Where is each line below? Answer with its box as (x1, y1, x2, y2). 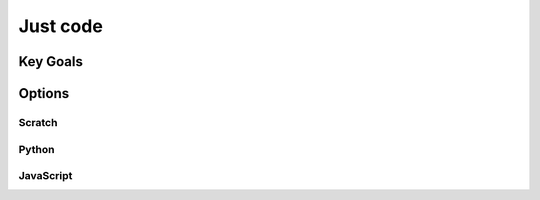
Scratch (18, 115, 58, 129)
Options (18, 85, 70, 102)
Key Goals (18, 53, 84, 70)
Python (18, 142, 55, 156)
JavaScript (18, 169, 73, 183)
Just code (18, 15, 104, 37)
